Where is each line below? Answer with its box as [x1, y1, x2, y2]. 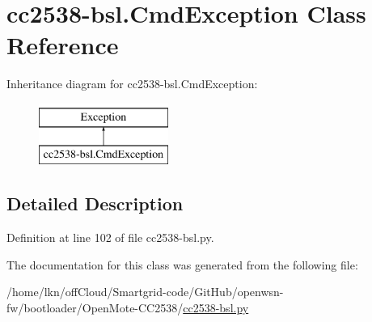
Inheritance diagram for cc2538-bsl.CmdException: [6, 75, 258, 92]
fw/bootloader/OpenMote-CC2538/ [6, 299, 184, 316]
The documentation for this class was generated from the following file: [6, 256, 358, 273]
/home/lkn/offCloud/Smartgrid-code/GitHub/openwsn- [6, 283, 284, 300]
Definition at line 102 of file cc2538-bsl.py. [6, 229, 214, 246]
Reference [6, 28, 119, 61]
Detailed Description [6, 191, 184, 216]
